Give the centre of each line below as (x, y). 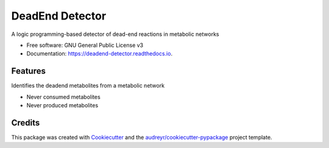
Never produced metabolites (62, 105)
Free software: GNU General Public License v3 (85, 45)
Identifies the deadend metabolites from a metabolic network (88, 86)
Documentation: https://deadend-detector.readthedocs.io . (100, 54)
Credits (26, 123)
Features (28, 71)
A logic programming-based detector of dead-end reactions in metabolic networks (115, 34)
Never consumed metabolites (63, 97)
